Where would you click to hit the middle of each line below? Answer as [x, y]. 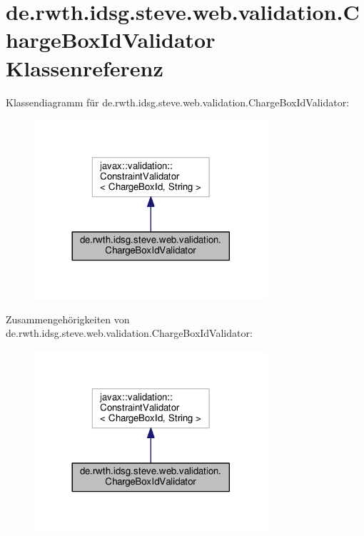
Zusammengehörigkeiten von [68, 319]
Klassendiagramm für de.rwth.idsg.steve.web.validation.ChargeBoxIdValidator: [178, 102]
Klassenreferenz [85, 67]
